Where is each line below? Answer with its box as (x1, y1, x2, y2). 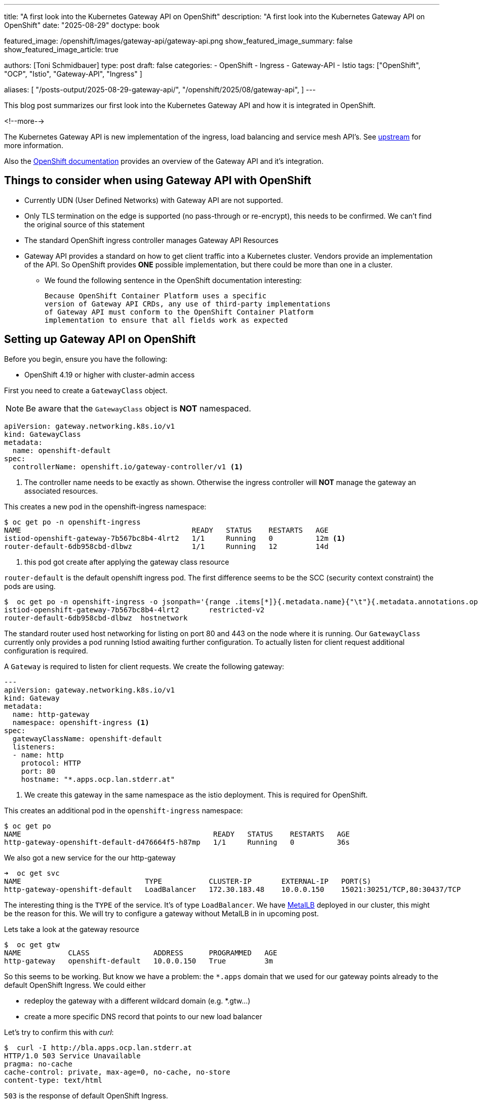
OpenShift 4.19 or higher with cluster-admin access (24, 370, 195, 379)
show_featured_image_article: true (4, 45, 118, 54)
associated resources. (24, 486, 98, 495)
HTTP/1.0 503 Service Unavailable (4, 1051, 141, 1060)
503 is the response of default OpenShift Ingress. (4, 1091, 168, 1100)
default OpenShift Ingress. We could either (4, 980, 146, 989)
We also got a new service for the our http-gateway (4, 853, 176, 862)
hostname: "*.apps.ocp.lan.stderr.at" (21, 775, 175, 783)
